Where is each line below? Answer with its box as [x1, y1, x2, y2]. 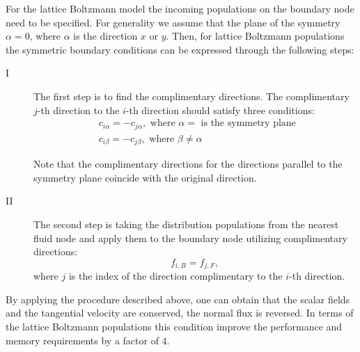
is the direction [73, 29, 138, 43]
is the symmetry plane [201, 118, 296, 129]
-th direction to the [37, 102, 120, 117]
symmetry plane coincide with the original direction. [33, 170, 257, 184]
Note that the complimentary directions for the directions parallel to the [33, 157, 343, 171]
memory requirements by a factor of [6, 333, 159, 347]
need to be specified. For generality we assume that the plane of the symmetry [6, 15, 341, 29]
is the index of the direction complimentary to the [68, 269, 283, 283]
